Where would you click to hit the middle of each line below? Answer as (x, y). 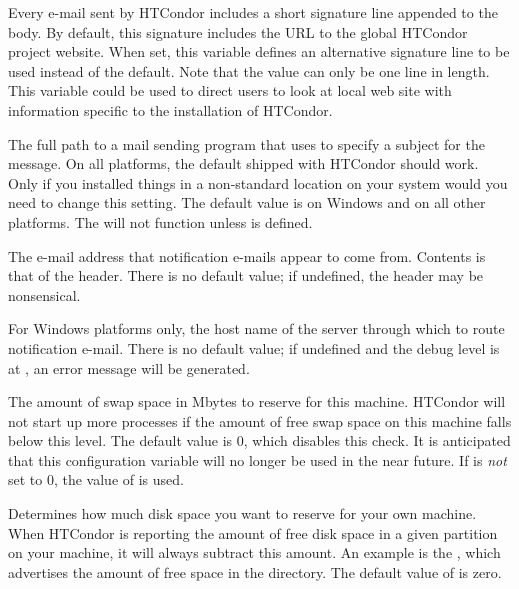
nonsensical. (44, 294)
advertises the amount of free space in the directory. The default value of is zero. (255, 571)
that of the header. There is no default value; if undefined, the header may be (246, 275)
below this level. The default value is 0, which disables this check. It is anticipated (259, 440)
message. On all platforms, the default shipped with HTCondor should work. (243, 163)
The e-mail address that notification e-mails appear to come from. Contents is (247, 255)
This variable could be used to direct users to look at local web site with (230, 90)
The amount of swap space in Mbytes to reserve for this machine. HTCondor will (257, 401)
